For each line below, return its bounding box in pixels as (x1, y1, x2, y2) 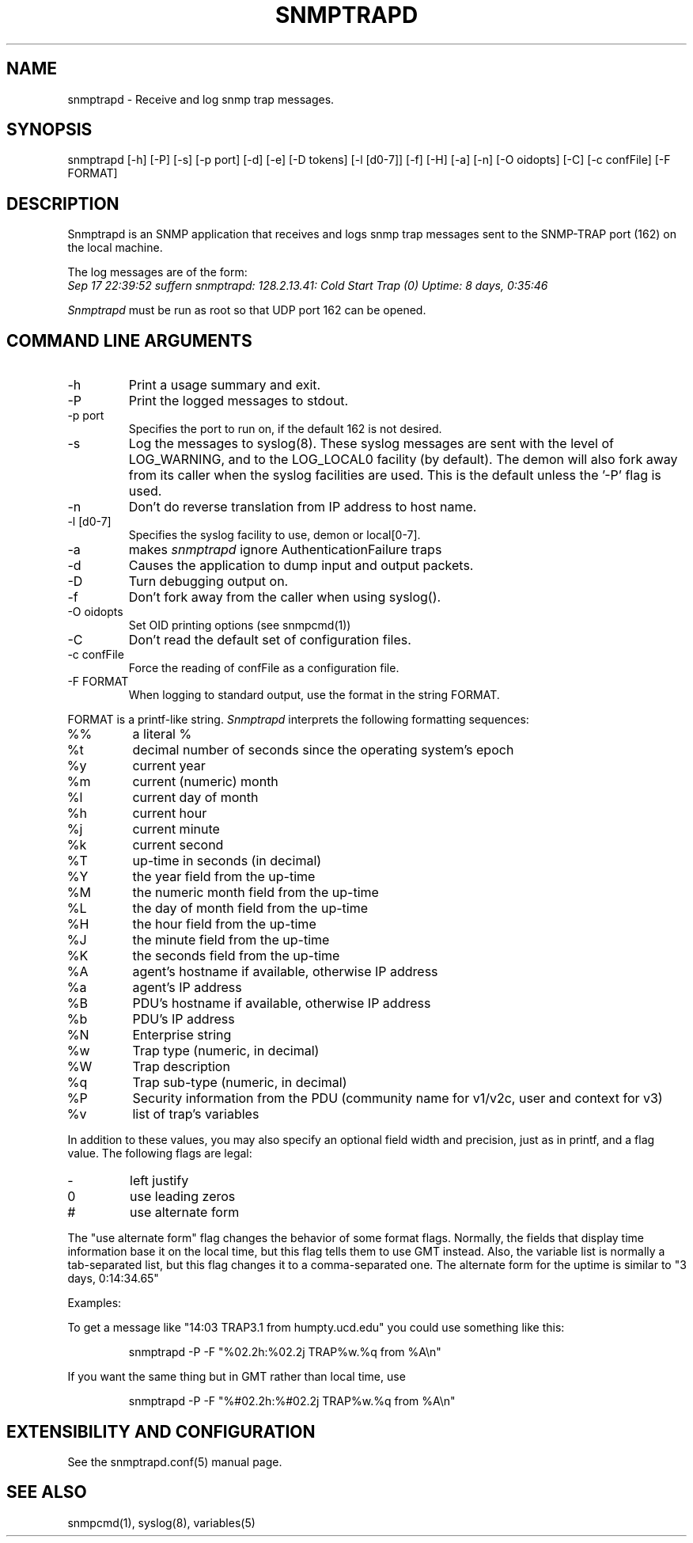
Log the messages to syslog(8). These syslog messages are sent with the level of (128, 435, 614, 452)
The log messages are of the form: (67, 265, 248, 279)
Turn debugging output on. (128, 573, 289, 590)
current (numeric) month (132, 773, 278, 790)
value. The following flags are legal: (67, 1146, 252, 1161)
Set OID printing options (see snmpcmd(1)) (128, 618, 351, 633)
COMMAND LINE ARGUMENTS (6, 330, 252, 351)
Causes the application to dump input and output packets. (128, 557, 474, 574)
